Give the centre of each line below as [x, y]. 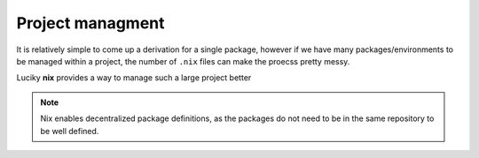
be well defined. [70, 131]
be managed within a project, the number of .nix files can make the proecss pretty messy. [183, 61]
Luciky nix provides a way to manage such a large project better [134, 78]
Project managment [90, 23]
